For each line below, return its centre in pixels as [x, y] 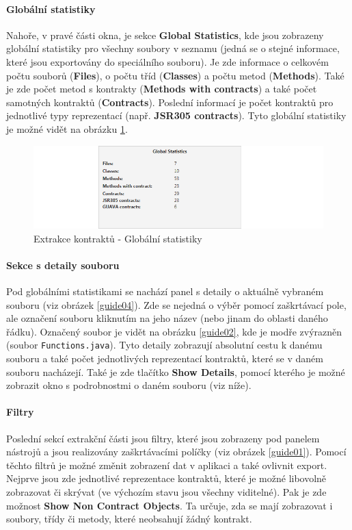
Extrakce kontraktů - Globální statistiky [118, 238]
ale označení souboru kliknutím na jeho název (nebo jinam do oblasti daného [167, 318]
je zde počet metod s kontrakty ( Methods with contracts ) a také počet [162, 89]
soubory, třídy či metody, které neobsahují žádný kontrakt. [129, 519]
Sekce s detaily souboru [63, 265]
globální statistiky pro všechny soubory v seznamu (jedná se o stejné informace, [173, 48]
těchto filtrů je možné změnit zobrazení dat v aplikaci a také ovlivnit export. [167, 465]
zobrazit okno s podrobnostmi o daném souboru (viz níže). [129, 385]
